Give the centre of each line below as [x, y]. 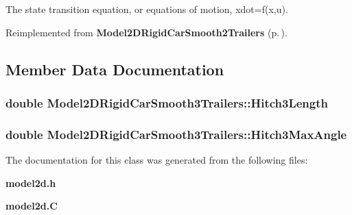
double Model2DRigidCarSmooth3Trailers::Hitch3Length [167, 102]
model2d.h [31, 182]
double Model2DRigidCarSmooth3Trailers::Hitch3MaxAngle [176, 134]
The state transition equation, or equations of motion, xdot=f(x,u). [147, 9]
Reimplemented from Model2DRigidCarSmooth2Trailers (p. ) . [146, 32]
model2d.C [32, 206]
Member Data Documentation [115, 69]
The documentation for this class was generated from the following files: [157, 160]
